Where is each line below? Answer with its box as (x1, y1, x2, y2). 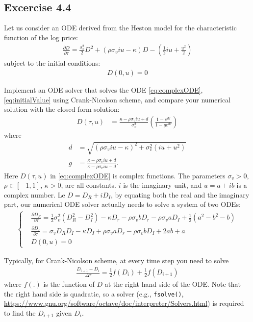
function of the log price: (4, 32, 78, 42)
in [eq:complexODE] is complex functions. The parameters (50, 170, 226, 180)
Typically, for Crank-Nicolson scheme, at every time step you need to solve (4, 255, 229, 266)
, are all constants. (61, 180, 117, 190)
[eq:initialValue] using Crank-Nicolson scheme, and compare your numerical (4, 94, 231, 104)
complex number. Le (4, 189, 65, 199)
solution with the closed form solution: (4, 104, 120, 114)
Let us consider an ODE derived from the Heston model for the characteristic (4, 23, 237, 33)
